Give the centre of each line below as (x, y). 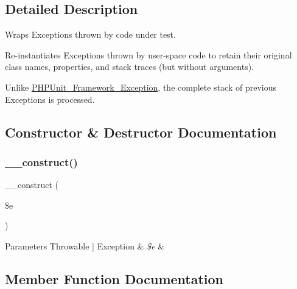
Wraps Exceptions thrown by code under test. (90, 34)
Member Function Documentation (114, 278)
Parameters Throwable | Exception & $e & (85, 245)
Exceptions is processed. (50, 99)
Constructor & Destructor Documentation (141, 132)
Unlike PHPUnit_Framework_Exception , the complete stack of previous (141, 87)
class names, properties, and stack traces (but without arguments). (130, 67)
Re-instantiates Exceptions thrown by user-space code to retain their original (148, 54)
